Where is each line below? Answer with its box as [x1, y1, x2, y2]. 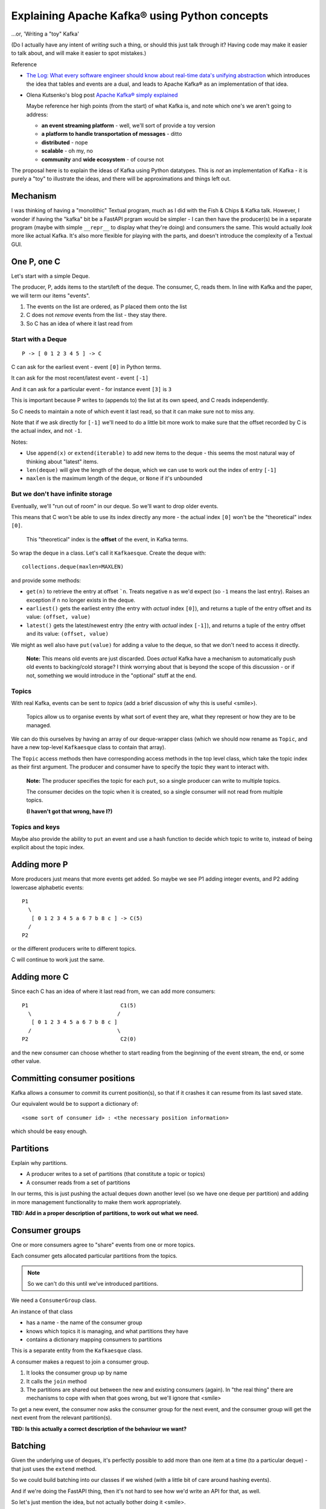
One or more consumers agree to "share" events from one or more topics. [11, 1241, 196, 1248]
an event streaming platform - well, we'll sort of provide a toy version [41, 122, 216, 129]
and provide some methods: [11, 576, 81, 584]
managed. [26, 721, 51, 729]
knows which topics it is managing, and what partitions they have [26, 1327, 189, 1335]
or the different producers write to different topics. [11, 945, 137, 952]
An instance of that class [11, 1307, 73, 1315]
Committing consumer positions [11, 1073, 135, 1083]
